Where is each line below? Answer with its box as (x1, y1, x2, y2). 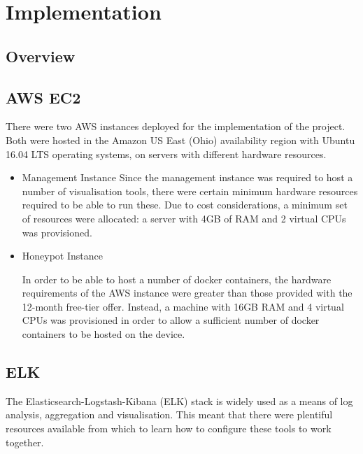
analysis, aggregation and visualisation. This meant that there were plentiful (6, 407, 333, 422)
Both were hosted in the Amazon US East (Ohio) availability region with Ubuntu (6, 132, 355, 147)
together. (6, 434, 44, 449)
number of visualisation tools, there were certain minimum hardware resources (22, 183, 358, 198)
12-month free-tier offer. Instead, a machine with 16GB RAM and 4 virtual (22, 299, 344, 313)
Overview (6, 45, 76, 66)
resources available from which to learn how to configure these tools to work (6, 421, 332, 436)
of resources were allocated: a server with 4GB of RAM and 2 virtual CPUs (22, 211, 346, 225)
